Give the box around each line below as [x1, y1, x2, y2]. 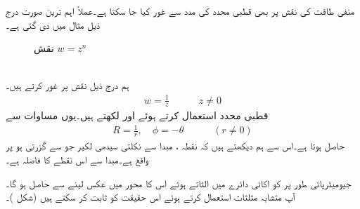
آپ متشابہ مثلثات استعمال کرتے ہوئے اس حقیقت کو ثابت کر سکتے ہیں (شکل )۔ [6, 189, 295, 204]
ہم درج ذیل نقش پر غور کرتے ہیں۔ [6, 78, 129, 93]
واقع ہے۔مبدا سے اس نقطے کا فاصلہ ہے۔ [6, 151, 148, 166]
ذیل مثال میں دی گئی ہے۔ [6, 17, 100, 32]
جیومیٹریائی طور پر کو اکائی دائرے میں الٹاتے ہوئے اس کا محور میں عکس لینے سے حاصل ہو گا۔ [6, 175, 352, 190]
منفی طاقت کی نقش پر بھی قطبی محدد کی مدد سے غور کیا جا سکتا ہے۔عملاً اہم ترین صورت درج [6, 4, 355, 18]
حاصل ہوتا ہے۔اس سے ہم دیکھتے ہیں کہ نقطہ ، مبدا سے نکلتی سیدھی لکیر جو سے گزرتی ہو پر [6, 138, 345, 153]
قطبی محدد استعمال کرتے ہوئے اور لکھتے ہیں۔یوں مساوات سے [6, 108, 269, 123]
